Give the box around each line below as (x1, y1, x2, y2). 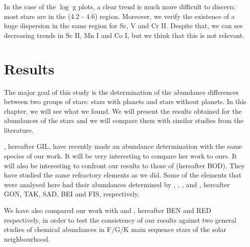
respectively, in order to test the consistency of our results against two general (4, 214, 236, 225)
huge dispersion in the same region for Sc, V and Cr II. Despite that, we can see (4, 20, 243, 31)
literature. (4, 124, 34, 135)
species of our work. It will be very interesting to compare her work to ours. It (4, 151, 237, 161)
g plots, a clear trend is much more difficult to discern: (72, 1, 235, 11)
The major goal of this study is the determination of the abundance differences (4, 87, 239, 97)
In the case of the (4, 1, 56, 11)
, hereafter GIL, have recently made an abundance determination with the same (4, 141, 242, 151)
